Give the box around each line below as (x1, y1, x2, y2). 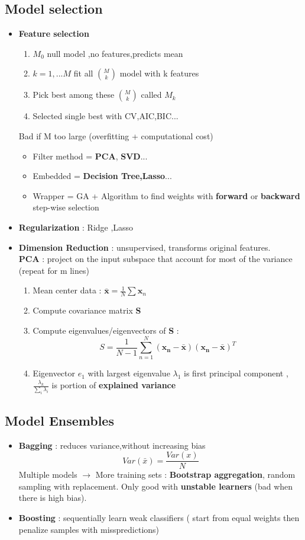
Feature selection (18, 27, 89, 40)
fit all (73, 67, 93, 79)
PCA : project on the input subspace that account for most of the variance (18, 253, 293, 265)
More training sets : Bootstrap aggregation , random (95, 468, 296, 481)
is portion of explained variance (51, 379, 176, 391)
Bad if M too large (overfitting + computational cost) (18, 129, 213, 142)
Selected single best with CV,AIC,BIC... (33, 110, 179, 122)
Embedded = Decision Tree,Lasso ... (33, 170, 172, 182)
